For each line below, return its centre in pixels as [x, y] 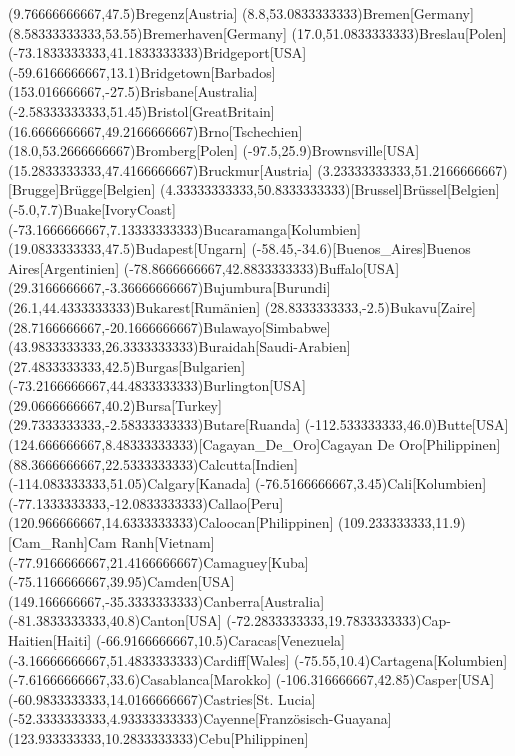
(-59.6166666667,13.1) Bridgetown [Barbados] [142, 71]
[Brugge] [34, 189]
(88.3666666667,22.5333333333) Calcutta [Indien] [153, 463]
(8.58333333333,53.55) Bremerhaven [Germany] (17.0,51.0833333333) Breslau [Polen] [257, 32]
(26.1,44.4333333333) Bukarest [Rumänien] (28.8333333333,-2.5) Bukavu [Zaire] [242, 306]
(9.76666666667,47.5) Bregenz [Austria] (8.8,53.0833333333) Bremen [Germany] [241, 13]
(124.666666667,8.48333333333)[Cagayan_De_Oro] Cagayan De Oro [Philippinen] [254, 444]
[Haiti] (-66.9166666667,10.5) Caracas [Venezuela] [198, 640]
